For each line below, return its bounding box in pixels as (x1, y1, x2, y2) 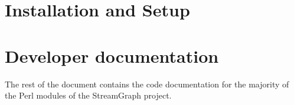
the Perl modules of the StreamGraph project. (5, 89, 172, 101)
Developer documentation (5, 43, 219, 67)
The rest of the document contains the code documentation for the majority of (5, 77, 289, 90)
